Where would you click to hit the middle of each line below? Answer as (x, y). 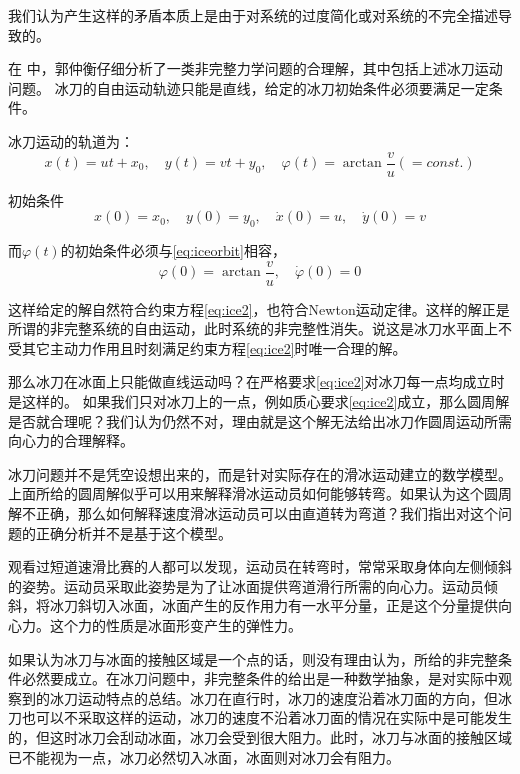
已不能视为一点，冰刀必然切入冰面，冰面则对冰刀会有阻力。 (204, 756)
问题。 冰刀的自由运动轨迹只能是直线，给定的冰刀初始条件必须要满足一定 (248, 87)
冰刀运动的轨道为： (71, 140)
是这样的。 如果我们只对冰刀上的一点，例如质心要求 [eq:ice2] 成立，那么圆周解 (259, 401)
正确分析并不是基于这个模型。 (133, 532)
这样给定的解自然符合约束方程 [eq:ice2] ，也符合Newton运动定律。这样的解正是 (259, 308)
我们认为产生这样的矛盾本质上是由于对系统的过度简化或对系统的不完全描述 (253, 15)
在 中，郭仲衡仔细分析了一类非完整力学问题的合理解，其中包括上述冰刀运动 (255, 68)
